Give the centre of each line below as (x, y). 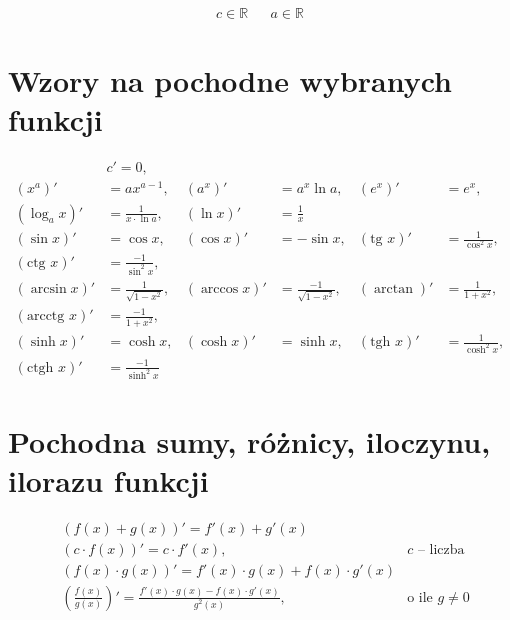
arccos (219, 289)
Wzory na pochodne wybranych (230, 80)
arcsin (48, 289)
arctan (393, 289)
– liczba (441, 549)
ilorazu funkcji (108, 479)
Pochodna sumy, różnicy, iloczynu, (249, 440)
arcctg (45, 316)
